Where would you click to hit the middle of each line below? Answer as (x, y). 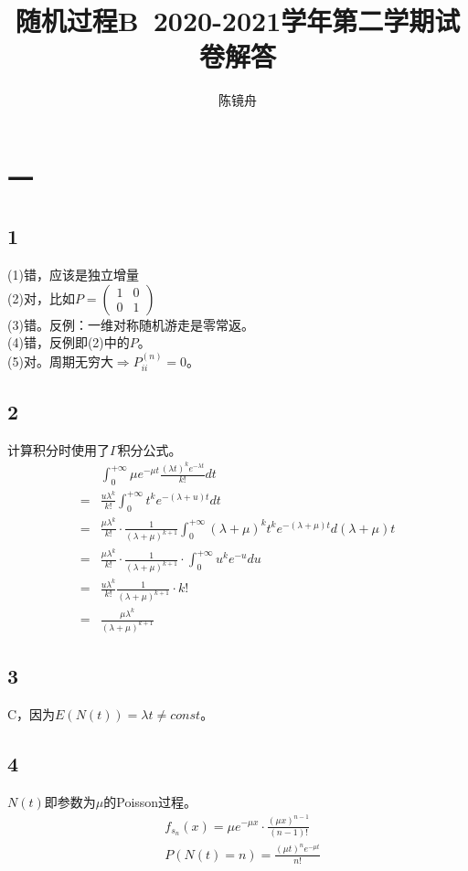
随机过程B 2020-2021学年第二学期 (225, 21)
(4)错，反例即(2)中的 (69, 342)
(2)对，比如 (41, 297)
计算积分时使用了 (58, 449)
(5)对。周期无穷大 (60, 361)
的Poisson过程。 (150, 802)
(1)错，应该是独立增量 (73, 275)
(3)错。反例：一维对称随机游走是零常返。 (131, 324)
